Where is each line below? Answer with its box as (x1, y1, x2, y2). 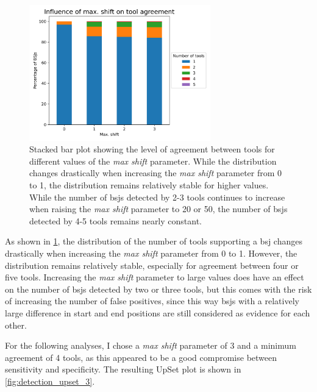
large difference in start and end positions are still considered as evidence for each (5, 306, 310, 319)
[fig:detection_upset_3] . (5, 374, 95, 387)
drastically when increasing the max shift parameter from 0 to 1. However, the (5, 246, 297, 259)
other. (5, 318, 27, 331)
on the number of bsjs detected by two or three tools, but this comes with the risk (5, 282, 312, 295)
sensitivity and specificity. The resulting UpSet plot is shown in (5, 363, 241, 376)
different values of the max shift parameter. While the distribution (29, 154, 277, 167)
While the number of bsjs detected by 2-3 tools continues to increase (29, 190, 285, 203)
